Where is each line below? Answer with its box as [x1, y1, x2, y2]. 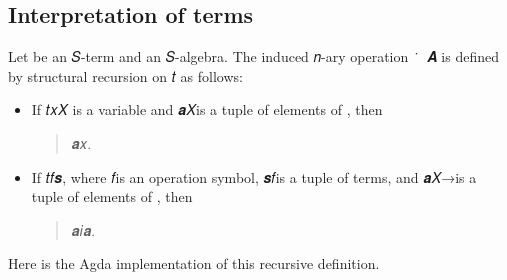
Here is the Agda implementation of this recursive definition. [8, 253, 380, 274]
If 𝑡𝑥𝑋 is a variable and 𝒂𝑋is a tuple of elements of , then [31, 99, 383, 120]
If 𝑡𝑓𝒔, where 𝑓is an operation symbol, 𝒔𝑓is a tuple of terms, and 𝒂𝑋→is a [31, 166, 477, 187]
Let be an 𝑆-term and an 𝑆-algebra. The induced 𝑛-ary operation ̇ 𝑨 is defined [8, 46, 499, 67]
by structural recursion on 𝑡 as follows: [8, 65, 243, 86]
